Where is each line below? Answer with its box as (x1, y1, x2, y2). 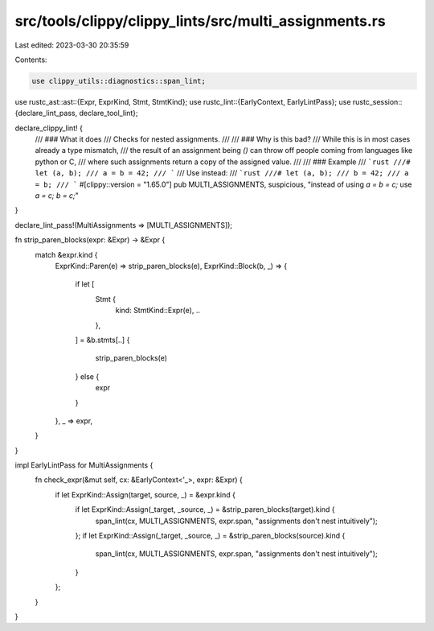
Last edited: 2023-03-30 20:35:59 (14, 40, 129, 50)
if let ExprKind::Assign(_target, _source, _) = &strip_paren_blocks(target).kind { (75, 505, 335, 514)
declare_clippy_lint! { (14, 123, 84, 133)
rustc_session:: (352, 97, 403, 106)
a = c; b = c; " (35, 191, 80, 200)
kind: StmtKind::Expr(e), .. (115, 306, 201, 315)
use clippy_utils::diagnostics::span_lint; (31, 76, 207, 85)
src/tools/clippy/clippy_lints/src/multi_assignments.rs (14, 12, 386, 30)
